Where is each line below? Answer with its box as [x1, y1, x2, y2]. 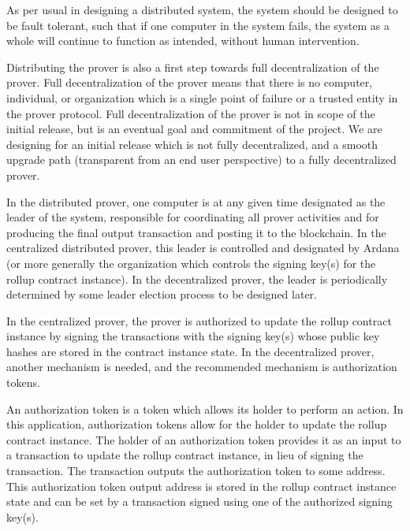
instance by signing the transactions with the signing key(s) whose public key [6, 328, 380, 344]
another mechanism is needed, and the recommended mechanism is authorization [6, 358, 397, 375]
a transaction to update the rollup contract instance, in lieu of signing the [6, 447, 363, 463]
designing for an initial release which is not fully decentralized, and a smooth [6, 136, 378, 152]
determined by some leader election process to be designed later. [6, 286, 317, 303]
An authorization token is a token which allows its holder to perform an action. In [6, 400, 404, 417]
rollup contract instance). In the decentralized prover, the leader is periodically [6, 270, 388, 287]
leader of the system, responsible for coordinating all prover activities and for [6, 209, 379, 225]
